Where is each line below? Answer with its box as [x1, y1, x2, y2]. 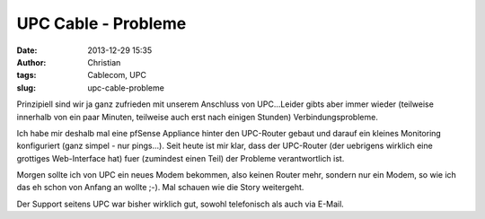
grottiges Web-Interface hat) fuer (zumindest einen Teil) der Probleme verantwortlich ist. [16, 153, 345, 163]
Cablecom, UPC [87, 70, 147, 81]
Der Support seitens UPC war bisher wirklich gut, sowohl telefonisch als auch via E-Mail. [16, 198, 345, 209]
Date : [16, 45, 38, 56]
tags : [16, 70, 37, 81]
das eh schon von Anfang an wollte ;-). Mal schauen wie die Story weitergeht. [16, 182, 304, 193]
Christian [87, 57, 121, 67]
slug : [16, 82, 36, 93]
